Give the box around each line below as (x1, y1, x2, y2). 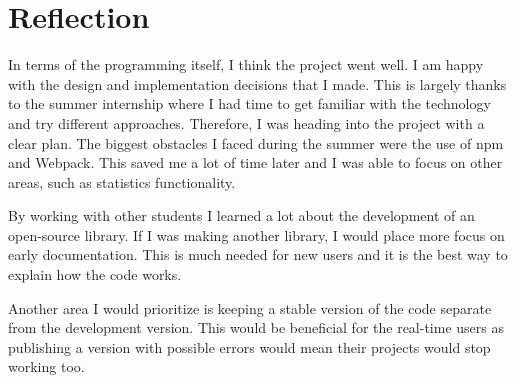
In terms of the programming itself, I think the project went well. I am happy (8, 54, 484, 75)
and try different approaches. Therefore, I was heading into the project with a (8, 112, 485, 133)
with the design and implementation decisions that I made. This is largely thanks (8, 73, 507, 94)
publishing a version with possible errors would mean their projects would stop (8, 336, 491, 357)
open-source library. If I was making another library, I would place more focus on (8, 224, 505, 245)
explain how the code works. (8, 264, 182, 285)
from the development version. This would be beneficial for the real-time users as (8, 317, 504, 338)
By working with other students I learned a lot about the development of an (8, 205, 475, 226)
